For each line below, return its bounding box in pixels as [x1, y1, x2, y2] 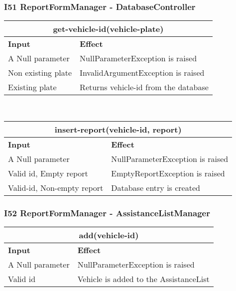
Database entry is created [111, 181, 200, 193]
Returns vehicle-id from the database [80, 81, 209, 93]
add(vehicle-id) [79, 229, 139, 241]
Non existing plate [8, 67, 72, 79]
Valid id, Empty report [8, 167, 88, 179]
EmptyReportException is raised [111, 167, 225, 179]
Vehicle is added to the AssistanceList [77, 273, 210, 285]
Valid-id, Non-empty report [8, 181, 104, 193]
